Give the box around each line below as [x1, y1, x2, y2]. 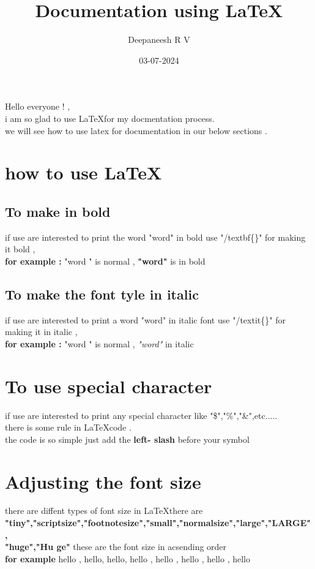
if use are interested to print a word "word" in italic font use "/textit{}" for [5, 313, 286, 326]
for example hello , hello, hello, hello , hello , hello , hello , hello [5, 552, 251, 565]
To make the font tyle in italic [5, 284, 199, 303]
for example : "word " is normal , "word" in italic [5, 337, 194, 350]
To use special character [5, 373, 212, 398]
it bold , [5, 243, 35, 255]
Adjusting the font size [5, 469, 201, 494]
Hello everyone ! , [5, 100, 70, 113]
